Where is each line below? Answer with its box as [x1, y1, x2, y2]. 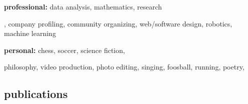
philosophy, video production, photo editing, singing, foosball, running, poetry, [4, 61, 244, 72]
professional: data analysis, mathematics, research [4, 1, 162, 11]
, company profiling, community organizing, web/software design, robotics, [4, 18, 232, 28]
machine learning [4, 28, 56, 38]
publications [4, 86, 68, 101]
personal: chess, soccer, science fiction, [4, 44, 125, 55]
